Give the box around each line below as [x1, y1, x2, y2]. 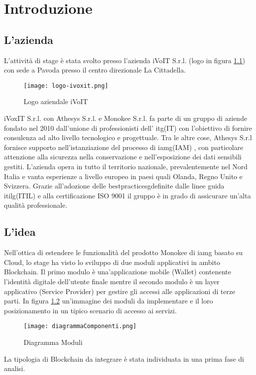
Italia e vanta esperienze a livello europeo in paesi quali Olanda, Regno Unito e [4, 171, 243, 181]
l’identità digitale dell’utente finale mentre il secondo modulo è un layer [4, 276, 220, 286]
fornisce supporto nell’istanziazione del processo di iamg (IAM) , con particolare [4, 142, 243, 152]
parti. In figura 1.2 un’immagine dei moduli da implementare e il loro [4, 296, 213, 306]
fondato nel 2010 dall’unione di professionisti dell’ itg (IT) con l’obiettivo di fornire [4, 122, 252, 133]
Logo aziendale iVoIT [24, 96, 88, 107]
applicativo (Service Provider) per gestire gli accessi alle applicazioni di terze [4, 286, 235, 296]
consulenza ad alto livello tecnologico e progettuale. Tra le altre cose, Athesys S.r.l [4, 132, 252, 143]
